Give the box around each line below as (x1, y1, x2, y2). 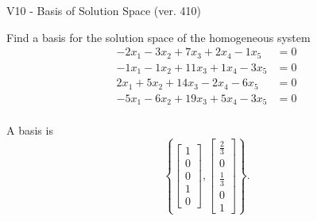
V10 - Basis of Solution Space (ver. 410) (6, 2, 201, 18)
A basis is (6, 122, 53, 139)
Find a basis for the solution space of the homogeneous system (6, 29, 311, 45)
